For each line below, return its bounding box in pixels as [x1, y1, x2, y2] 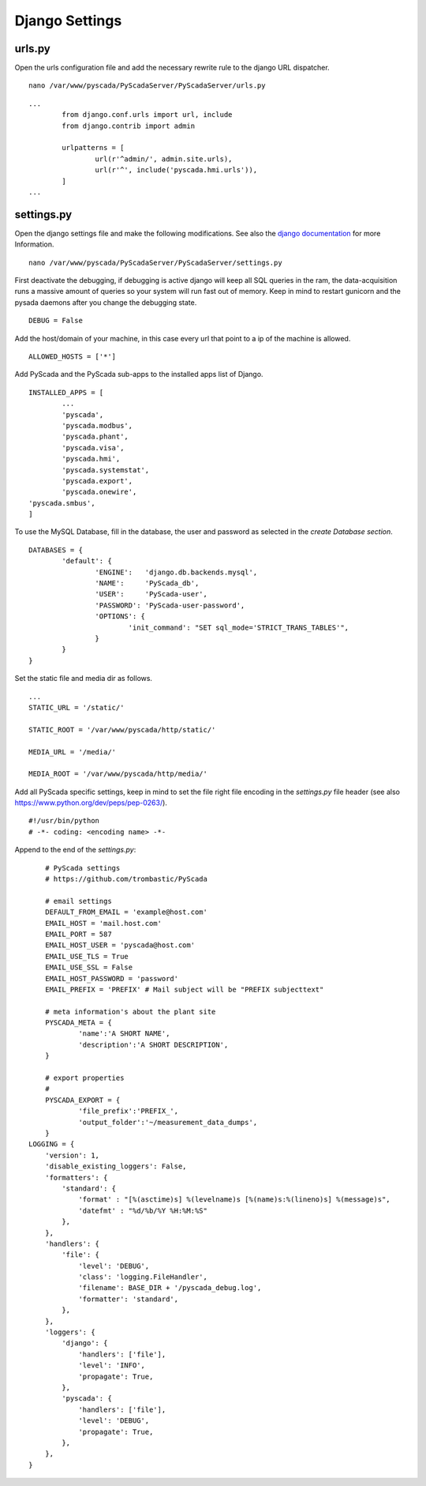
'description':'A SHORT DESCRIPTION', [78, 1040, 229, 1049]
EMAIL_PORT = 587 [44, 929, 112, 939]
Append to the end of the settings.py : [14, 845, 136, 855]
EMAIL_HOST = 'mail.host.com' [44, 919, 162, 927]
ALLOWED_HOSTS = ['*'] [28, 352, 117, 361]
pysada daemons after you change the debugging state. [14, 297, 197, 307]
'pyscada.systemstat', [62, 465, 150, 474]
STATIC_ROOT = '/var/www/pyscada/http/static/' [28, 725, 216, 734]
